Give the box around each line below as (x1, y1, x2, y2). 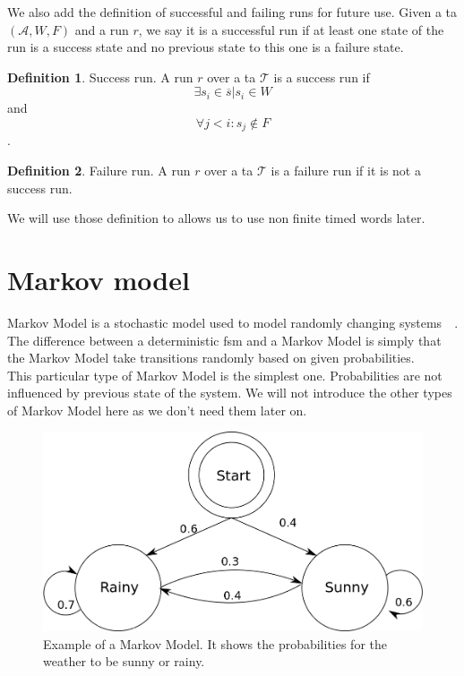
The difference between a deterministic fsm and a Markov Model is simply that (7, 330, 442, 349)
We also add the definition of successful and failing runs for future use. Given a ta (7, 3, 458, 21)
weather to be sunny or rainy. (43, 652, 205, 671)
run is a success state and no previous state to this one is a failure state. (7, 38, 404, 56)
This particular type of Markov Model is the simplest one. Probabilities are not (7, 365, 443, 384)
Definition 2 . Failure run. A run (7, 161, 191, 180)
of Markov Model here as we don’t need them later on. (7, 400, 307, 419)
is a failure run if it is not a (271, 161, 421, 180)
